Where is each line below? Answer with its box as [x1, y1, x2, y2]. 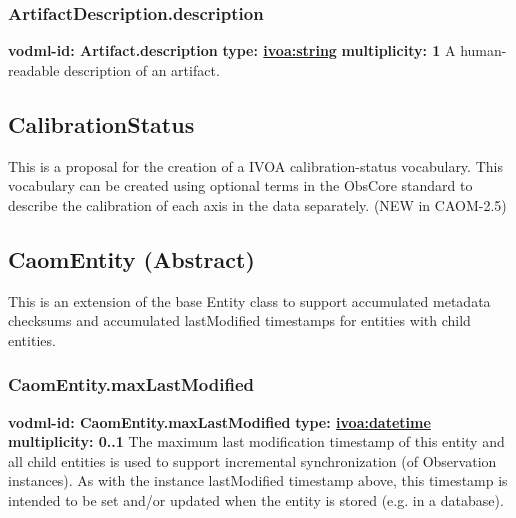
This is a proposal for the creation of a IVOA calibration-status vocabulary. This [8, 155, 503, 176]
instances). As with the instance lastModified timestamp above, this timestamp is [8, 470, 508, 491]
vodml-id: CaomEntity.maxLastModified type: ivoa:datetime [8, 411, 431, 432]
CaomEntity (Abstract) [8, 243, 255, 274]
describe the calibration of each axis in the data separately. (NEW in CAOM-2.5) [8, 194, 507, 215]
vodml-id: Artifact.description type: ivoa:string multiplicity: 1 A [8, 40, 456, 61]
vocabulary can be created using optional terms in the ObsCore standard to [8, 175, 473, 196]
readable [8, 59, 60, 80]
